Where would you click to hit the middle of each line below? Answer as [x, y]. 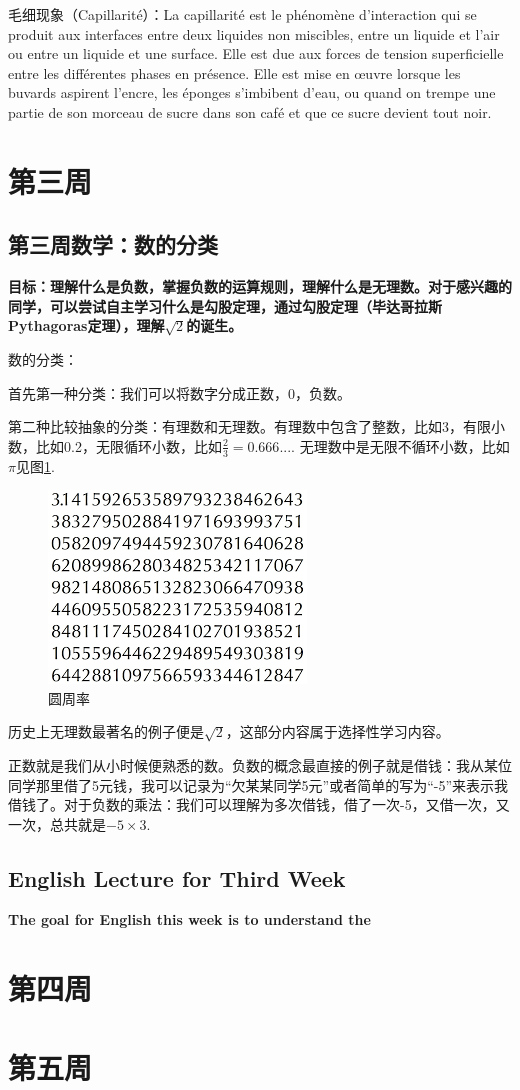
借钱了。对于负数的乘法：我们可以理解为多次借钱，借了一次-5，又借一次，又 [259, 804]
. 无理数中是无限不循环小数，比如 [400, 445]
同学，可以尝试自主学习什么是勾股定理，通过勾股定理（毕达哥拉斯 [225, 305]
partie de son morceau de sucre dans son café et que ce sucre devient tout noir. [250, 111]
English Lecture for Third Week [177, 877]
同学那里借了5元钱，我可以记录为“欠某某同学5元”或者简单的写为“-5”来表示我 [258, 784]
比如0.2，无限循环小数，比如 [128, 445]
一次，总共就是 [57, 823]
